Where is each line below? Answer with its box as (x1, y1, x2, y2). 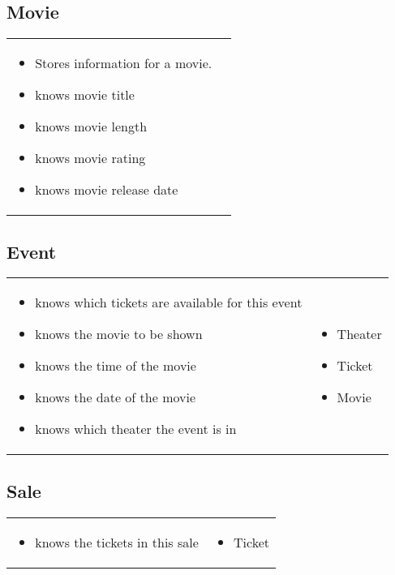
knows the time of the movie (35, 356, 196, 375)
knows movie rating (35, 148, 146, 168)
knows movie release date (35, 180, 178, 200)
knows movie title (35, 85, 135, 105)
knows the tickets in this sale (35, 532, 199, 551)
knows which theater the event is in (35, 419, 237, 439)
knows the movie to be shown (35, 324, 203, 344)
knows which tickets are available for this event (35, 293, 303, 312)
